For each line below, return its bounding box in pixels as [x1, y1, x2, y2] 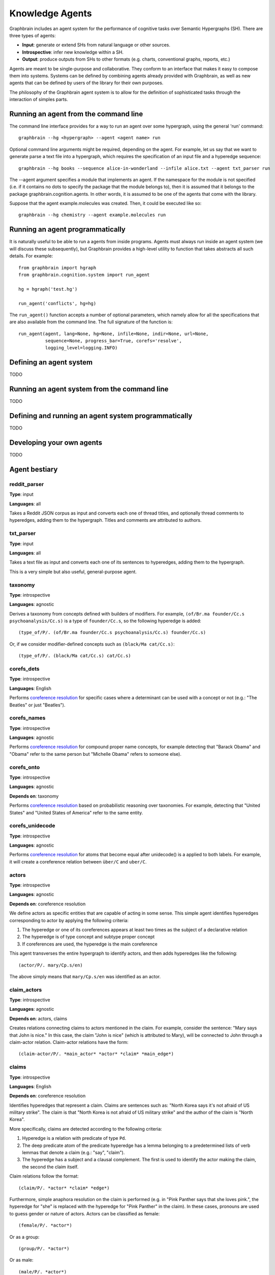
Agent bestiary [9, 465, 58, 474]
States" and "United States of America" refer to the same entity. [9, 809, 143, 815]
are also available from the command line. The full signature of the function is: [9, 319, 173, 325]
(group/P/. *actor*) [18, 1245, 70, 1252]
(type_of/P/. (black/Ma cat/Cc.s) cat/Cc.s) [18, 653, 132, 659]
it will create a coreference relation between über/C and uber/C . [9, 858, 147, 864]
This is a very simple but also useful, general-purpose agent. [9, 569, 137, 575]
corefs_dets [9, 665, 40, 672]
